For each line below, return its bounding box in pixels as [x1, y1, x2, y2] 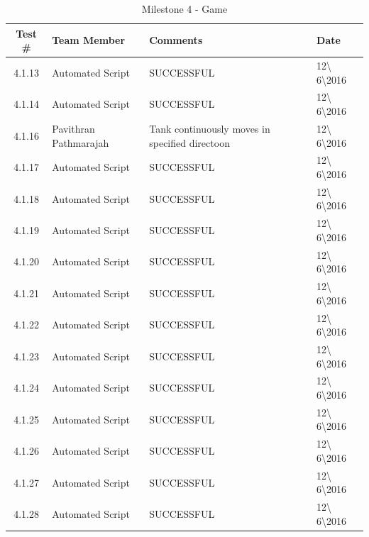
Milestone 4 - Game [141, 1, 228, 16]
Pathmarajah [52, 135, 109, 150]
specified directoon [149, 135, 230, 150]
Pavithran [52, 121, 95, 135]
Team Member [52, 33, 126, 48]
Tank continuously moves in [149, 121, 270, 135]
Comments [149, 33, 203, 48]
